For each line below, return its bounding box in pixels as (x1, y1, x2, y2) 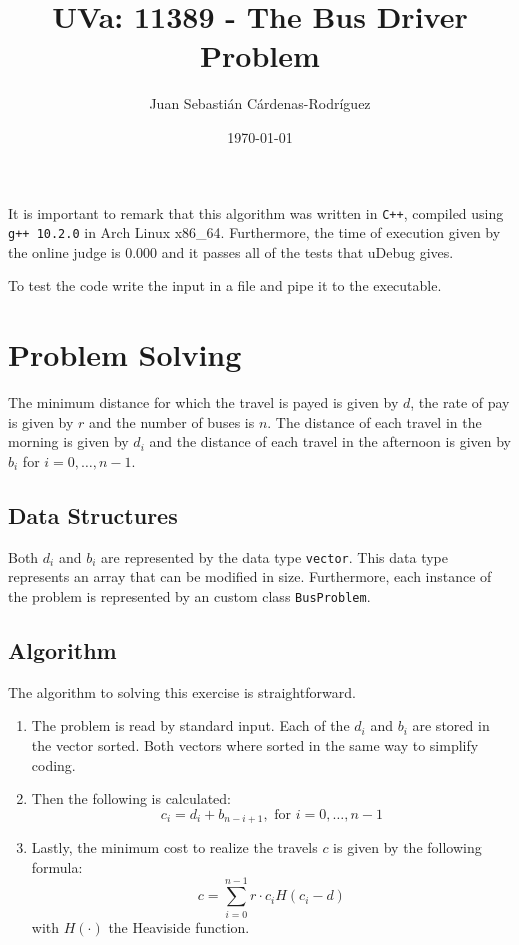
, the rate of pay (410, 392, 510, 413)
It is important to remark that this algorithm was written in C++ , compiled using (8, 202, 504, 223)
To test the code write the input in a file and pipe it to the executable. (8, 275, 442, 296)
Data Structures (8, 499, 178, 530)
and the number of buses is (89, 411, 255, 432)
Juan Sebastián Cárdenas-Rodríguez (149, 93, 371, 114)
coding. (31, 754, 76, 775)
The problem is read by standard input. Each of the (31, 715, 350, 736)
